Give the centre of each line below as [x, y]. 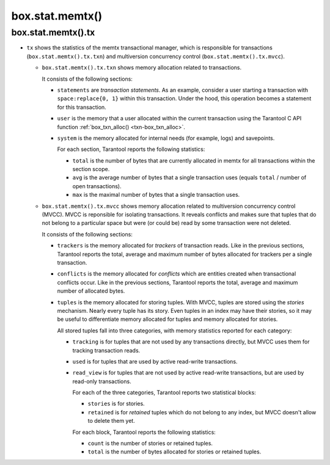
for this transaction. [82, 107]
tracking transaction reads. [106, 350]
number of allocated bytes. [91, 291]
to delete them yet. [112, 421]
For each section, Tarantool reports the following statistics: [131, 149]
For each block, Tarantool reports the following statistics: [144, 432]
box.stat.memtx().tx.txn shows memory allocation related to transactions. [142, 68]
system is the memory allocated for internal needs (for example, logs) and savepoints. [166, 138]
